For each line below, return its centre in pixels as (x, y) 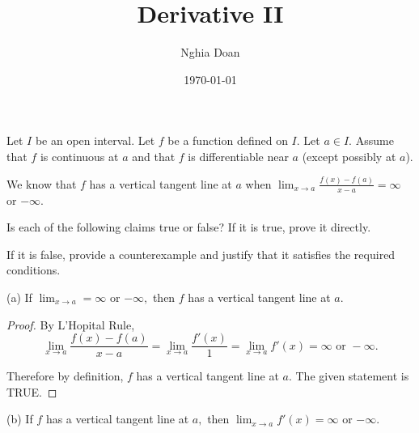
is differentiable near (238, 156)
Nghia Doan (210, 52)
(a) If (19, 297)
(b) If (20, 419)
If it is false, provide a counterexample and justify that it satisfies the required (201, 254)
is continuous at (79, 156)
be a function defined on (228, 140)
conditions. (34, 270)
